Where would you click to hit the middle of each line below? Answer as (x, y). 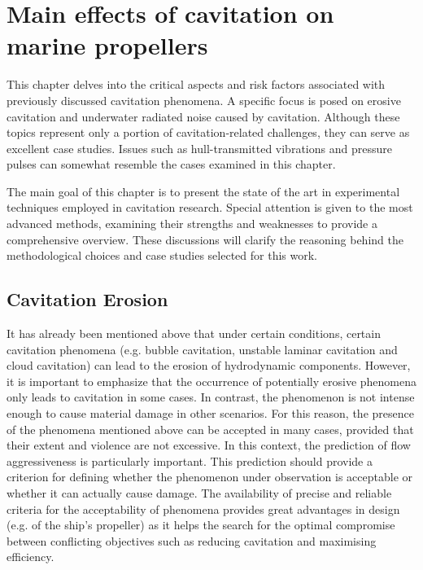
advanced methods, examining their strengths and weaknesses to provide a (192, 224)
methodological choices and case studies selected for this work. (162, 255)
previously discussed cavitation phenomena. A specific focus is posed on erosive (204, 100)
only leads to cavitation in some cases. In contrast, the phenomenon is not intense (211, 397)
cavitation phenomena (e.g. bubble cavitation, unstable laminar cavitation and (202, 349)
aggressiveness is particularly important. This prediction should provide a (190, 460)
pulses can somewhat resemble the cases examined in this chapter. (171, 164)
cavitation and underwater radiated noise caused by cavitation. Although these (203, 116)
